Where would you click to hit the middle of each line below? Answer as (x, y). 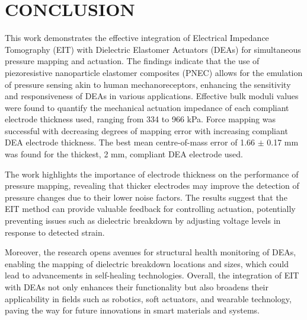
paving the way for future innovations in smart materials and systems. (132, 310)
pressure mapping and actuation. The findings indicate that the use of (132, 61)
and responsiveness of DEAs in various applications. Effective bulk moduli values (152, 96)
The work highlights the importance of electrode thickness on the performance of (152, 174)
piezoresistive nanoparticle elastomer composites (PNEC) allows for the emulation (154, 72)
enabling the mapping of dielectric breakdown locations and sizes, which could (147, 263)
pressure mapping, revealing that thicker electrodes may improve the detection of (152, 186)
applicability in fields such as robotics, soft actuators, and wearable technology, (148, 298)
